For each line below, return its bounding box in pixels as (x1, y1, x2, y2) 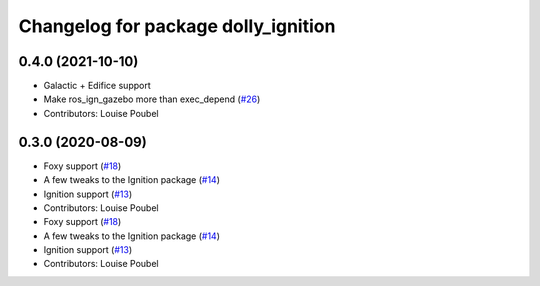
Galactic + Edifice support (43, 80, 151, 92)
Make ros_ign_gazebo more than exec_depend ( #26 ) (43, 93, 261, 105)
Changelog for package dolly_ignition (18, 15, 336, 37)
